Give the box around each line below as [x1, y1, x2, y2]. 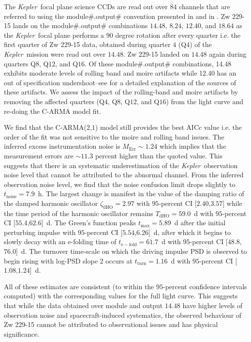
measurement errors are [4, 150, 74, 160]
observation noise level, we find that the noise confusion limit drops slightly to [4, 179, 236, 189]
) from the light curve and [166, 96, 243, 106]
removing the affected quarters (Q [4, 96, 104, 106]
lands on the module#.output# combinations [13, 20, 148, 31]
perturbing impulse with [4, 227, 76, 237]
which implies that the [159, 141, 226, 151]
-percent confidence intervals [163, 281, 247, 291]
